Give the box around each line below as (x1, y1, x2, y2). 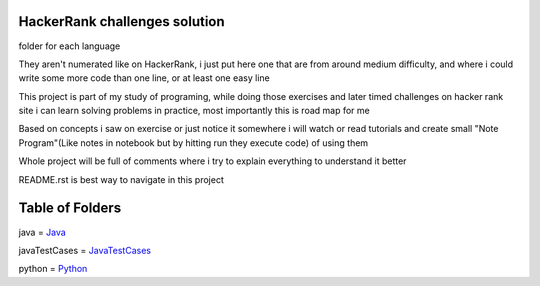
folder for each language (18, 40, 121, 52)
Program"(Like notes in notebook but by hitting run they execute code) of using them (18, 136, 369, 149)
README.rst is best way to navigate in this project (18, 173, 225, 185)
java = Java (18, 226, 67, 238)
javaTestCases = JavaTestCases (18, 244, 152, 256)
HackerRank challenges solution (18, 13, 225, 30)
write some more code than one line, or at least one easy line (18, 72, 270, 84)
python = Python (18, 263, 88, 275)
